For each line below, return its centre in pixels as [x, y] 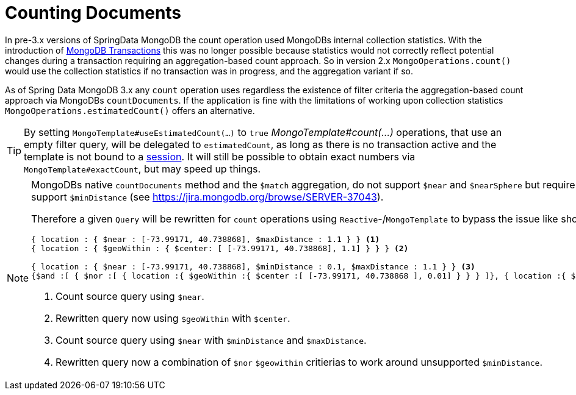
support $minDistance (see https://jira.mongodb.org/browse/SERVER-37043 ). [207, 197]
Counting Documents [93, 13]
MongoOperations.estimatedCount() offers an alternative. [130, 110]
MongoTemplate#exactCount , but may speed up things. [142, 169]
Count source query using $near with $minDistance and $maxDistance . [211, 340]
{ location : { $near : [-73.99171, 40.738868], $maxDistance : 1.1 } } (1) [206, 239]
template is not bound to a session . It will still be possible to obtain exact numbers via [220, 156]
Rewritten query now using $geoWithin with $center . [173, 318]
